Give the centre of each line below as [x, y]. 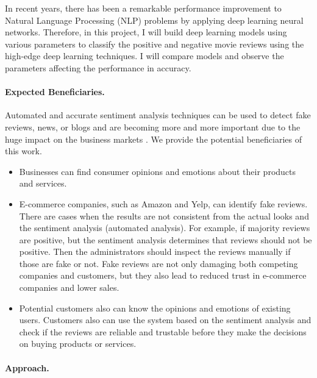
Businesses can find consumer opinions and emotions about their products [158, 171]
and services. [43, 183]
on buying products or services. [78, 344]
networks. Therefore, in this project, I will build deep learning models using [146, 32]
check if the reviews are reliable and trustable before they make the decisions [163, 331]
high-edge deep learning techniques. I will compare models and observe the [144, 56]
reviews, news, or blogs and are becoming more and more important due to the [153, 127]
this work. [23, 151]
